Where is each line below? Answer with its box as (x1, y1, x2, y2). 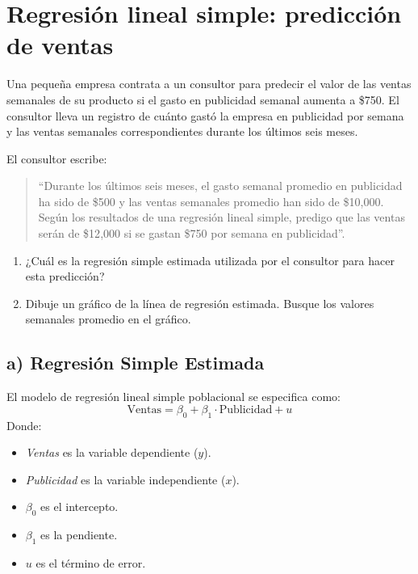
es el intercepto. (40, 498, 119, 515)
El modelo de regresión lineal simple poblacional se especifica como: (6, 388, 341, 405)
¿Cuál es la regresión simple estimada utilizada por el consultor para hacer (25, 251, 395, 268)
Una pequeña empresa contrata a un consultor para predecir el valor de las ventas (6, 75, 412, 92)
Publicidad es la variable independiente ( (25, 471, 226, 487)
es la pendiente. (40, 526, 118, 543)
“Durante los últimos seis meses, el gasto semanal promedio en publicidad (38, 177, 403, 194)
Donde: (6, 416, 42, 433)
